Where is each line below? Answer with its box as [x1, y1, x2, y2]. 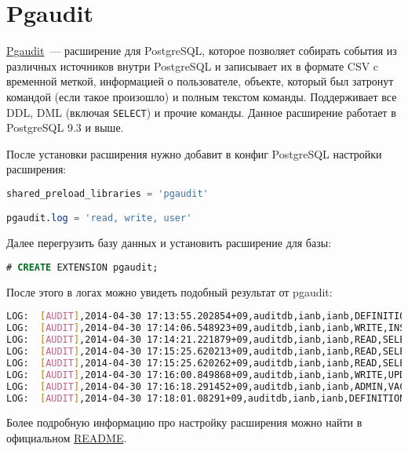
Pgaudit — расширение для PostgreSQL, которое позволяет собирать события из [6, 42, 397, 59]
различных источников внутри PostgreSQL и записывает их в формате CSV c [6, 57, 379, 74]
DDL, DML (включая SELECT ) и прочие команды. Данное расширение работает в [6, 104, 396, 120]
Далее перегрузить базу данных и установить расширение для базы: [6, 235, 332, 251]
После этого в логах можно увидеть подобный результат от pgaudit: [6, 283, 333, 300]
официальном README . [6, 430, 127, 446]
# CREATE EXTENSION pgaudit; [6, 261, 158, 273]
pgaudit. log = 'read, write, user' [6, 213, 192, 224]
